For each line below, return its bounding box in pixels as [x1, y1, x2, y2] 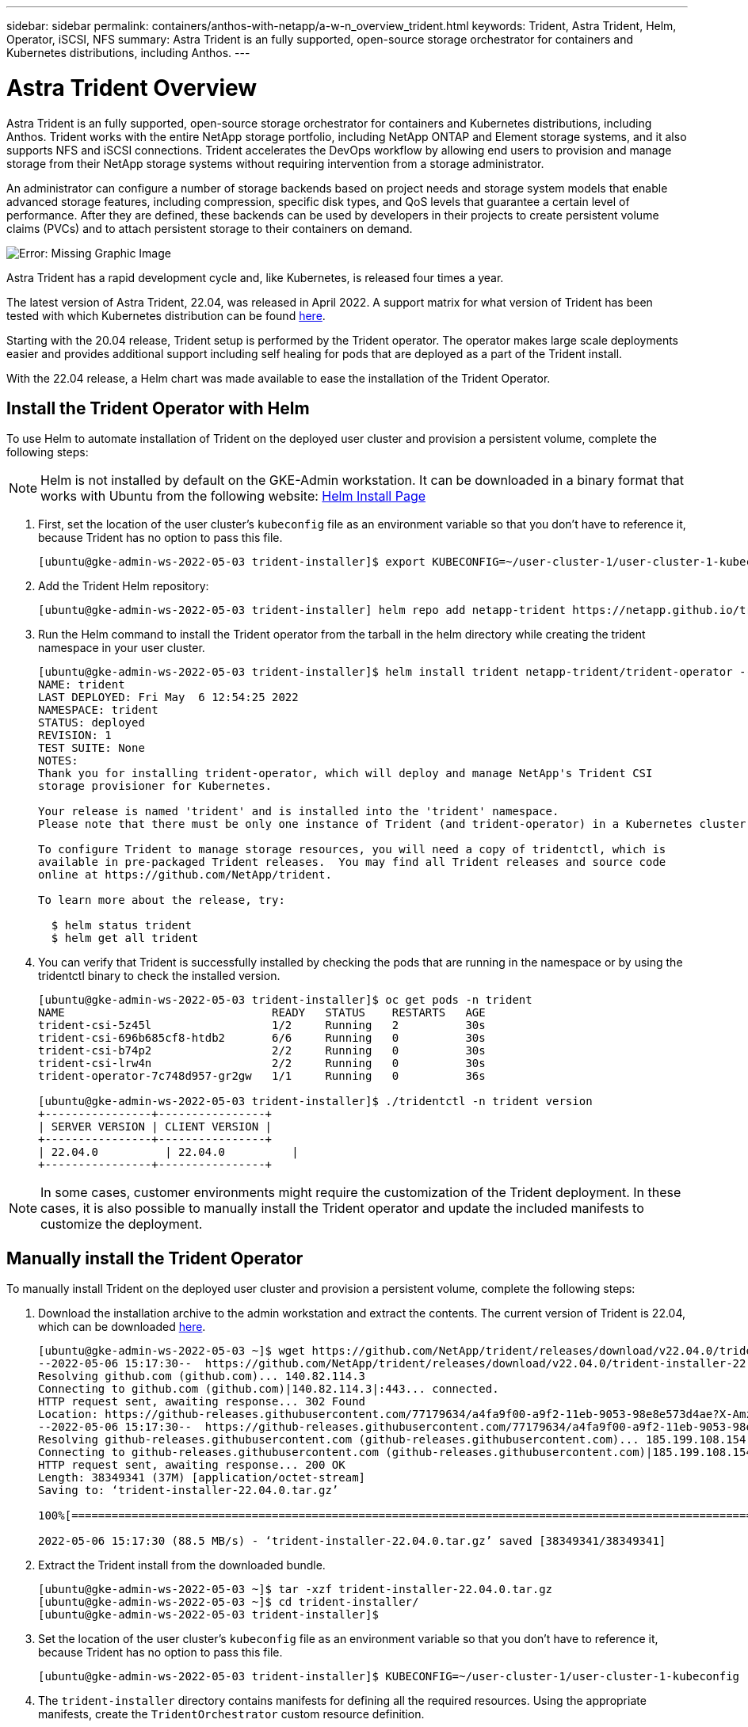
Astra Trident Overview [6, 74, 258, 101]
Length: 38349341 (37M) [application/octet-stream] [38, 1471, 366, 1485]
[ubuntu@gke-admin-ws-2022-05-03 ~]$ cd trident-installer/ [38, 1595, 419, 1609]
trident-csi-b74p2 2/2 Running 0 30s [38, 1044, 486, 1058]
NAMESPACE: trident [38, 703, 158, 717]
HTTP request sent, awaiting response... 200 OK [38, 1458, 345, 1472]
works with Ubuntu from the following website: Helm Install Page [40, 488, 426, 505]
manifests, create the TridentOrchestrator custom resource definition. [38, 1707, 425, 1721]
